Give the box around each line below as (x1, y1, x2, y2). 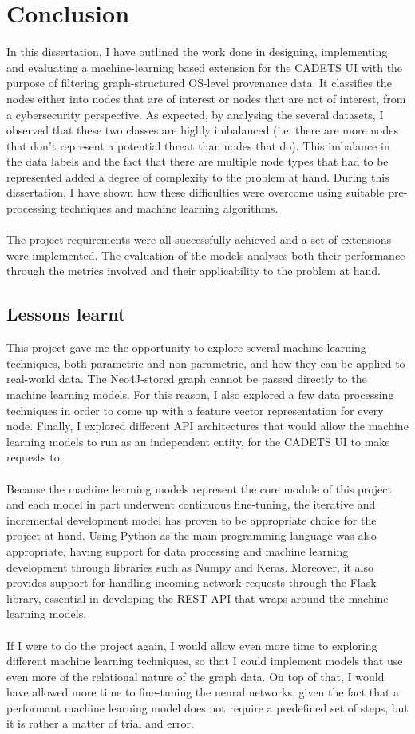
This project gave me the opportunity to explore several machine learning (6, 339, 366, 356)
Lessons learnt (6, 301, 126, 326)
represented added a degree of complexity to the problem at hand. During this (6, 168, 389, 185)
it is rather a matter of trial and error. (6, 715, 194, 732)
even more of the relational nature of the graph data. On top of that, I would (6, 668, 385, 684)
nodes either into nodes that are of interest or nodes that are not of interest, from (6, 90, 406, 106)
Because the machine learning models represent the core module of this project (6, 480, 392, 497)
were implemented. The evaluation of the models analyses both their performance (6, 246, 405, 263)
